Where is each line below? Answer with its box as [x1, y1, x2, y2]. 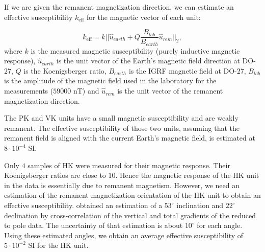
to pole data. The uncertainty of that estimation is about [4, 220, 183, 231]
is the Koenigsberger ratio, [23, 65, 107, 76]
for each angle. [197, 220, 243, 231]
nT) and [73, 85, 99, 96]
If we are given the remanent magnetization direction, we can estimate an [4, 2, 234, 12]
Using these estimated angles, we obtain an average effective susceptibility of [4, 230, 244, 240]
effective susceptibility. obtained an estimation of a [4, 200, 163, 211]
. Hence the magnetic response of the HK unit [115, 170, 259, 180]
